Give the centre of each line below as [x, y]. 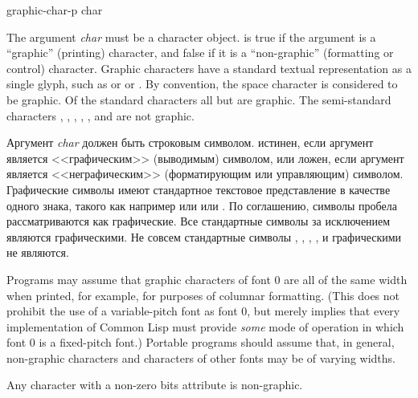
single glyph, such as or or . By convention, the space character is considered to [202, 84]
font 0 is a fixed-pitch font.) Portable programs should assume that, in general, [201, 342]
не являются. [38, 252]
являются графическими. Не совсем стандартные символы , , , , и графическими [204, 236]
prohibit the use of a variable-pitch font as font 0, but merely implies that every [203, 311]
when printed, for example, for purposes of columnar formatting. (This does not [203, 295]
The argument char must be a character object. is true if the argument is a [191, 37]
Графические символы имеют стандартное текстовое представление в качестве [199, 189]
